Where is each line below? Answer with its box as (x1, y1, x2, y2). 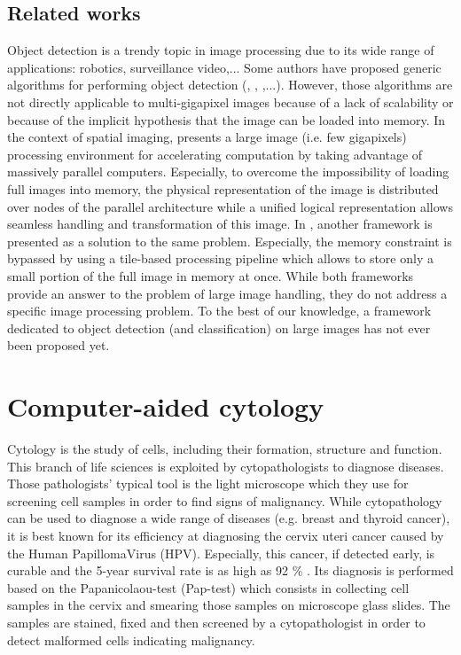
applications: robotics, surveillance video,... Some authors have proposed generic (7, 58, 441, 76)
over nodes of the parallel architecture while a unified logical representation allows (7, 197, 453, 215)
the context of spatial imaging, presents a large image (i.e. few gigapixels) (7, 128, 407, 146)
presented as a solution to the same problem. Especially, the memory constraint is (7, 231, 452, 250)
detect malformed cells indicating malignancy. (7, 630, 255, 649)
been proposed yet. (7, 336, 110, 355)
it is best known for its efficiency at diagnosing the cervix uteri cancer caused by (7, 526, 444, 544)
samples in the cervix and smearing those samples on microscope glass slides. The (7, 596, 450, 614)
